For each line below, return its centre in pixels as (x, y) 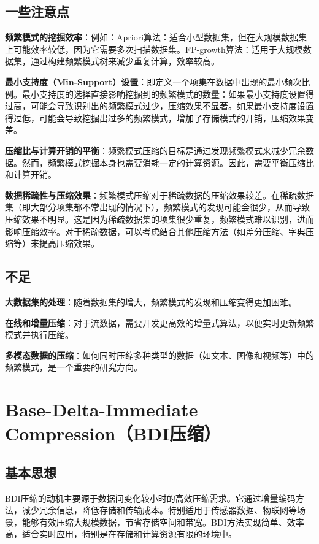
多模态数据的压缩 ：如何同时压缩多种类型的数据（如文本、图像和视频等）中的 (159, 355)
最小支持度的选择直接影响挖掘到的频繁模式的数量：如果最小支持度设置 (163, 94)
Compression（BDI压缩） (113, 433)
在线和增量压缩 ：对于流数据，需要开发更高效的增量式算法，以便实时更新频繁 (159, 322)
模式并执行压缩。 (39, 335)
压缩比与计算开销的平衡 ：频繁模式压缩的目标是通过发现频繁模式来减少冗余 (155, 150)
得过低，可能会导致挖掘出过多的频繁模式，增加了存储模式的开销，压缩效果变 (159, 117)
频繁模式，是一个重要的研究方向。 (74, 367)
